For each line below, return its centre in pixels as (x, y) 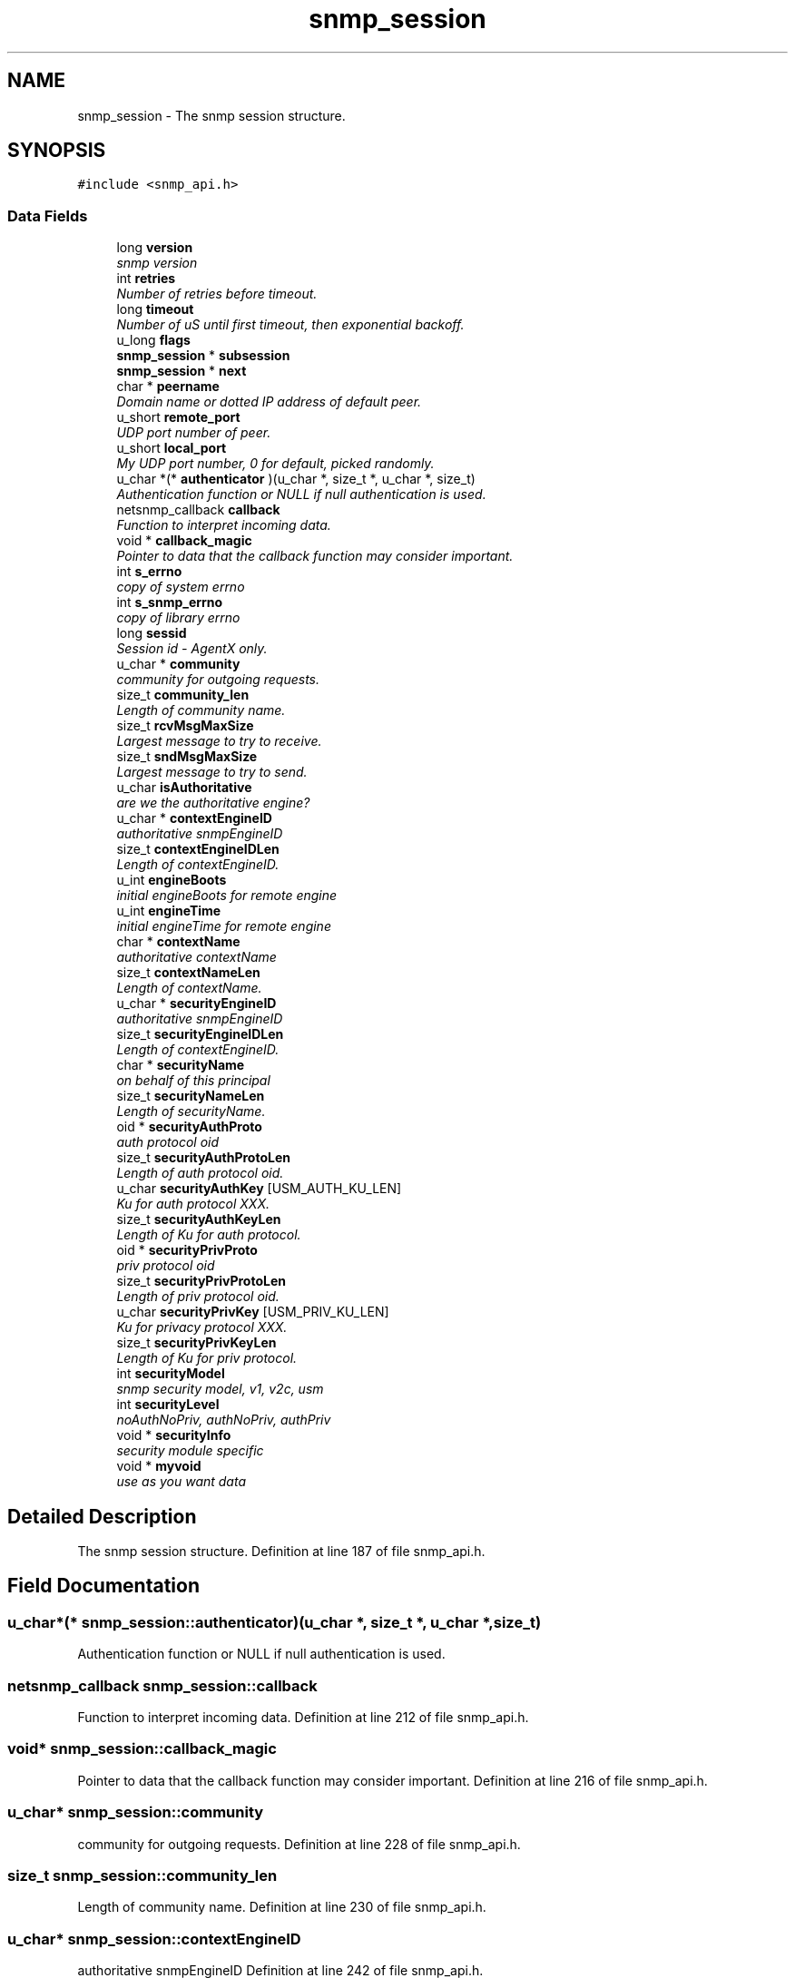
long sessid (152, 633)
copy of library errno (178, 618)
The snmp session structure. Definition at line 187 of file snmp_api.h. (281, 1552)
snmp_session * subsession (203, 356)
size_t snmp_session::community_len (142, 1875)
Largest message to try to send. (212, 772)
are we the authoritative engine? (213, 803)
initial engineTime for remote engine (224, 926)
